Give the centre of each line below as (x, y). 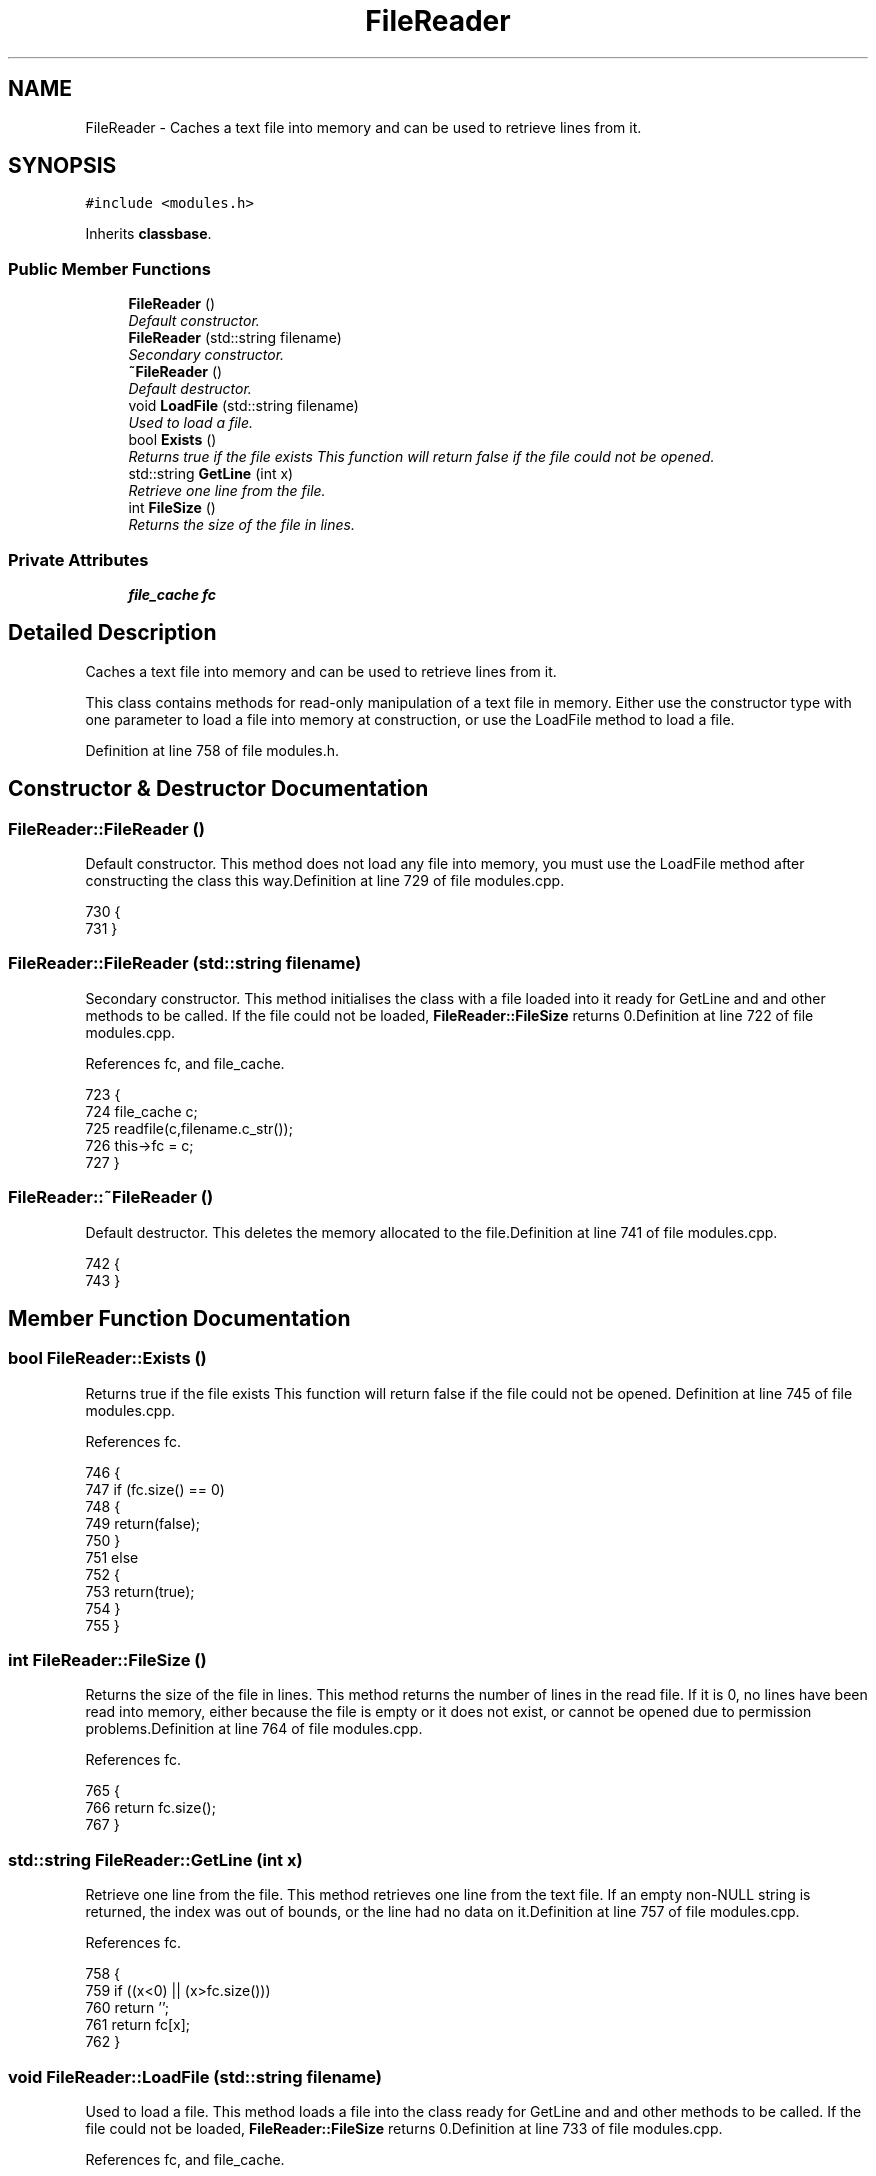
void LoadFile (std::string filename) (243, 406)
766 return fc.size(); (150, 1808)
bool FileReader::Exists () (107, 1358)
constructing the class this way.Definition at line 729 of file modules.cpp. (325, 880)
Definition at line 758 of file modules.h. (212, 750)
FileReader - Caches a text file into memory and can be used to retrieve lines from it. (363, 127)
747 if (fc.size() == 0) (155, 1489)
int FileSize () (172, 508)
